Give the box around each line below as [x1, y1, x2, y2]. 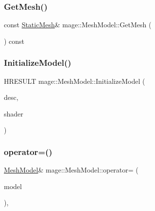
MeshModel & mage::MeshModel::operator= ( [4, 165, 138, 175]
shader [4, 108, 23, 118]
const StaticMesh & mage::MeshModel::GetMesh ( [4, 19, 152, 30]
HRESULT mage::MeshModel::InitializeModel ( [4, 76, 145, 86]
